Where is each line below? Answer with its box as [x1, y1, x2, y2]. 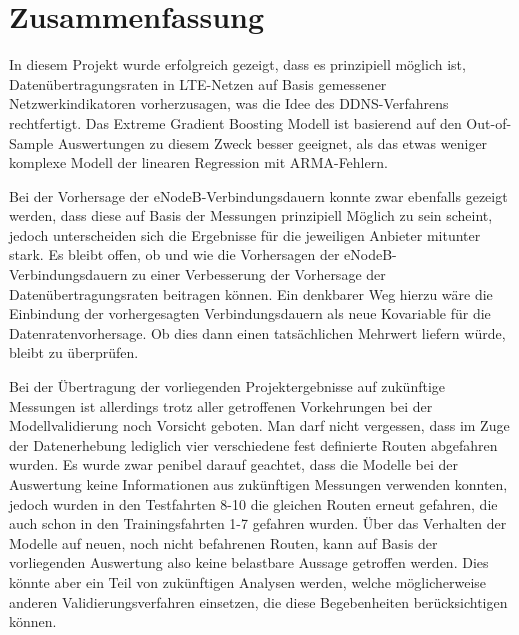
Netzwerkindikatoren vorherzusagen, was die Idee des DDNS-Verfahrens [9, 93, 449, 114]
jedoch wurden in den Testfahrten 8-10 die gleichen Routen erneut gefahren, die [9, 493, 498, 514]
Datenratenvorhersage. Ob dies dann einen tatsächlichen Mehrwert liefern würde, [9, 322, 506, 343]
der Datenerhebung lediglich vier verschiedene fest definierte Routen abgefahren [9, 434, 498, 455]
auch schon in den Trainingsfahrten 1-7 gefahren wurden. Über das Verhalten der [9, 513, 507, 534]
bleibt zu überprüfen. [9, 342, 139, 363]
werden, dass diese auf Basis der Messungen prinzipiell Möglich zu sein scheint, [9, 205, 493, 226]
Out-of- [466, 112, 512, 133]
